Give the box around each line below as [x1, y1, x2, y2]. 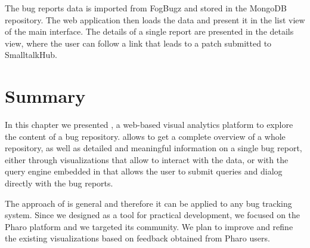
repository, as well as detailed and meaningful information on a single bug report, [5, 142, 302, 154]
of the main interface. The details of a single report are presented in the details [5, 25, 294, 38]
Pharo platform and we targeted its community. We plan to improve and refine [5, 220, 293, 232]
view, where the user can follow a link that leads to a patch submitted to [5, 36, 272, 49]
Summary [5, 84, 86, 108]
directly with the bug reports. [5, 177, 113, 189]
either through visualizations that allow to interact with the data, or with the [5, 153, 289, 166]
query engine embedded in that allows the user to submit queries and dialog [5, 165, 283, 177]
